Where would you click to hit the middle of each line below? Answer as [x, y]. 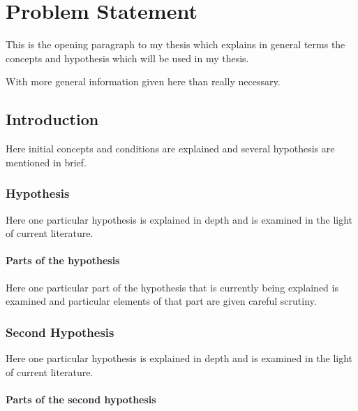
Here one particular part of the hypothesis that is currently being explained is [172, 287]
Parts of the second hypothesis [81, 399]
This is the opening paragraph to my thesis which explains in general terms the [176, 44]
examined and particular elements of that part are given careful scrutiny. [161, 301]
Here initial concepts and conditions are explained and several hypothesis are [170, 149]
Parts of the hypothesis [63, 260]
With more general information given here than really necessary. [143, 81]
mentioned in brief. [46, 162]
